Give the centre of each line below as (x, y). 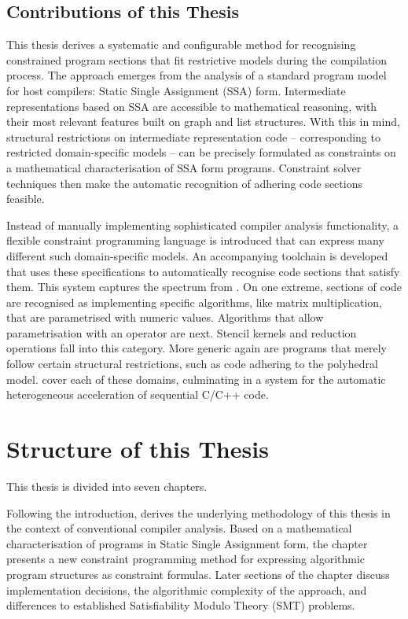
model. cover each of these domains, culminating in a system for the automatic (196, 379)
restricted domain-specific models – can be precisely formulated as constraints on (201, 152)
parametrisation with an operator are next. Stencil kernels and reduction (182, 332)
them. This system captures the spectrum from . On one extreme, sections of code (204, 287)
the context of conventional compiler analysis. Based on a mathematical (179, 528)
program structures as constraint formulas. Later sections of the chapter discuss (198, 574)
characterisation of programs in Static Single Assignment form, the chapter (187, 543)
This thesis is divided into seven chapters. (107, 486)
